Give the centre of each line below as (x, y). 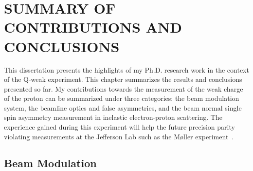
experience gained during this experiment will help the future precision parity (119, 127)
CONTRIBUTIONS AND (93, 27)
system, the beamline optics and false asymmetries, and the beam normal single (123, 107)
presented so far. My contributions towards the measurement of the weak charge (124, 88)
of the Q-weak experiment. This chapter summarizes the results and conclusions (123, 79)
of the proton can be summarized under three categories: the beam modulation (122, 98)
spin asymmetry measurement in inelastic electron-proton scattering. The (113, 117)
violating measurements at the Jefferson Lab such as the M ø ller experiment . (119, 136)
